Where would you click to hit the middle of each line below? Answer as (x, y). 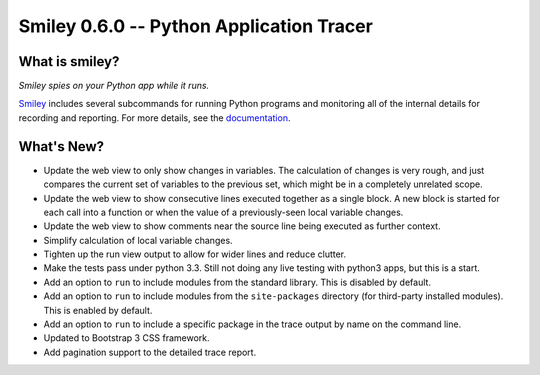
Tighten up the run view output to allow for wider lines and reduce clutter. (195, 254)
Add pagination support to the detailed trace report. (150, 352)
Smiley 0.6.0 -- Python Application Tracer (196, 26)
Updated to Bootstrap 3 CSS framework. (126, 338)
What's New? (61, 146)
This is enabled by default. (98, 310)
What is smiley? (69, 61)
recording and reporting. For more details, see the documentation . (154, 117)
